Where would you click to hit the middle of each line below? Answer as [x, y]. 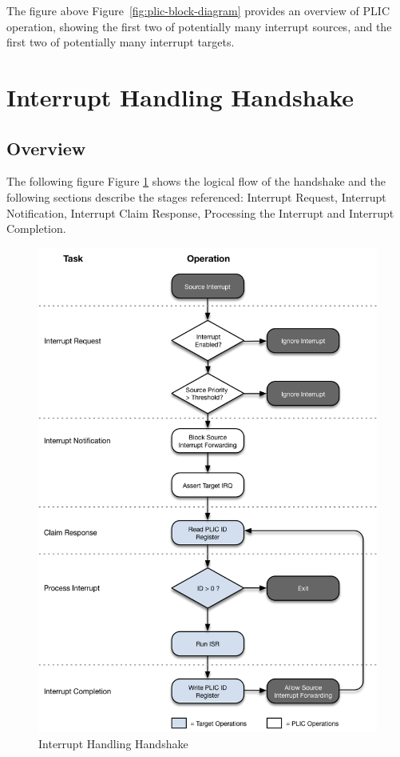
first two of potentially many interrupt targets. [121, 42]
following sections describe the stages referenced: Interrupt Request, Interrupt [196, 196]
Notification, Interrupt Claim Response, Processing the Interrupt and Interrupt [200, 212]
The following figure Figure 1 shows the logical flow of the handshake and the [196, 181]
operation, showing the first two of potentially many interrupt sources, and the [199, 26]
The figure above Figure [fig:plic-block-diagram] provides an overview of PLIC [198, 10]
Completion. [36, 228]
